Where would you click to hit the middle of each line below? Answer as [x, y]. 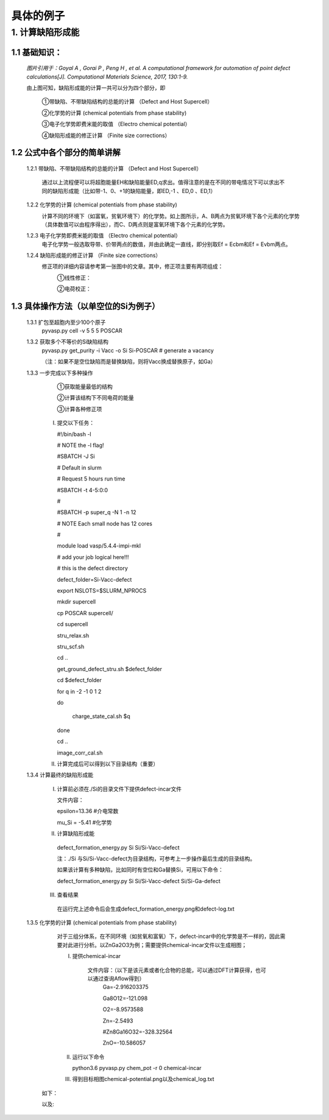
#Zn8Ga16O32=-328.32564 [138, 1032]
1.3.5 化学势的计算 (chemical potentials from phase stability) [102, 922]
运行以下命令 [88, 1057]
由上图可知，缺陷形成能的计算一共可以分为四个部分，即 [96, 88]
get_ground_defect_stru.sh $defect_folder [110, 669]
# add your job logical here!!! [93, 557]
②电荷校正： [74, 289]
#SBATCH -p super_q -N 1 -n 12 [97, 512]
